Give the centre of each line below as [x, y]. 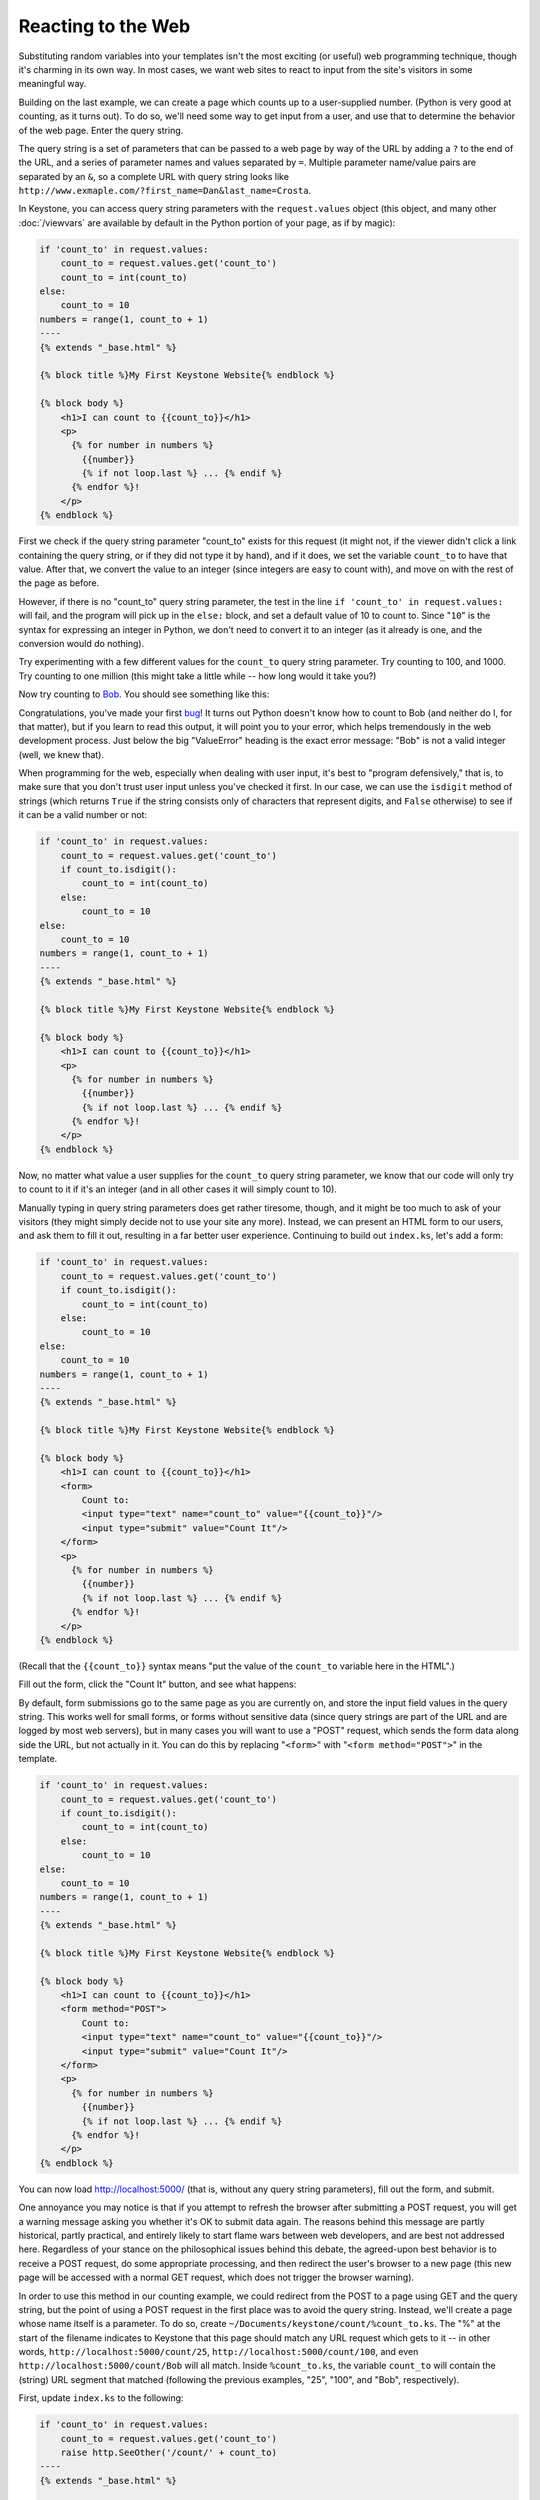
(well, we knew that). [61, 754]
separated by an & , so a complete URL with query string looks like [154, 176]
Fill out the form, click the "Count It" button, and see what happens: [157, 1684]
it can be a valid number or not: [83, 815]
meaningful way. [52, 84]
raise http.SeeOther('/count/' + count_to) [168, 2452]
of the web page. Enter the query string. [101, 130]
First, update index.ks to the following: [101, 2398]
